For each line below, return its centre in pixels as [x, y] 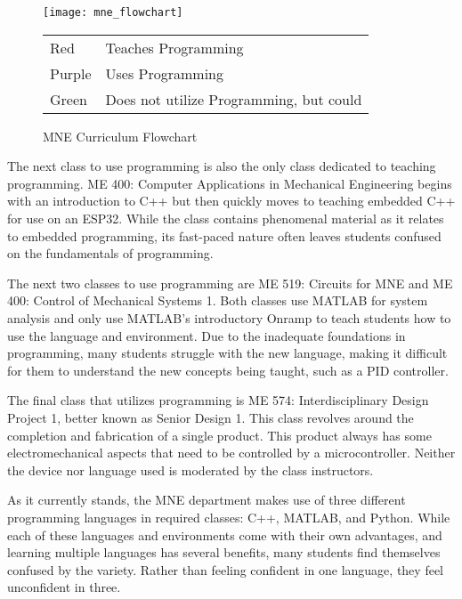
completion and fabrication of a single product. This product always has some [219, 435]
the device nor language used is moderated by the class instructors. [190, 469]
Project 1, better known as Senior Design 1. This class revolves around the [211, 417]
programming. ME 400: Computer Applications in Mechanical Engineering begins [230, 183]
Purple [71, 73]
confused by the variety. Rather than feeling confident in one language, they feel [225, 569]
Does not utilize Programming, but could [234, 99]
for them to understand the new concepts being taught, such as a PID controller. [228, 370]
